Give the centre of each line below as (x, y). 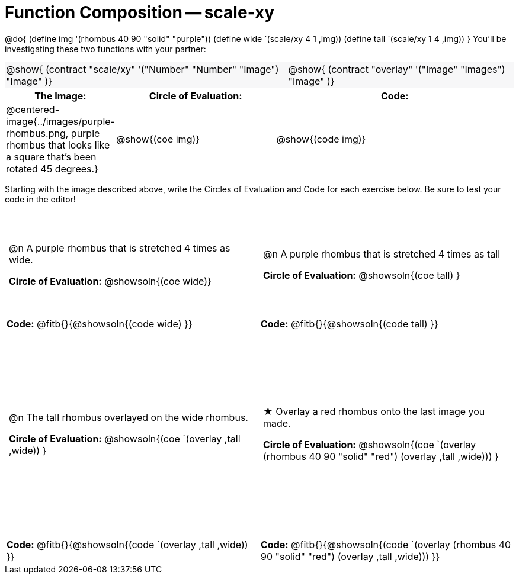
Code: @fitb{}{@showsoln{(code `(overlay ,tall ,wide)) (127, 544)
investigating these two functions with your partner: (105, 49)
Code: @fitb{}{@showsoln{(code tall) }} (350, 324)
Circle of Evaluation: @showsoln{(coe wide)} (110, 282)
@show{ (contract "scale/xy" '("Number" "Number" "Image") (142, 69)
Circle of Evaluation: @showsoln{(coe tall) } (362, 276)
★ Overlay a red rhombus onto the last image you (374, 412)
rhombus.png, (37, 133)
